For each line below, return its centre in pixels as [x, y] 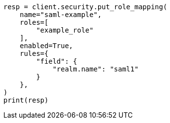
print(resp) [26, 100]
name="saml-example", [61, 15]
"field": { [57, 61]
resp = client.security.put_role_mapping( [85, 7]
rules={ [34, 53]
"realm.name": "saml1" [96, 69]
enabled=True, [46, 46]
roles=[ [34, 22]
